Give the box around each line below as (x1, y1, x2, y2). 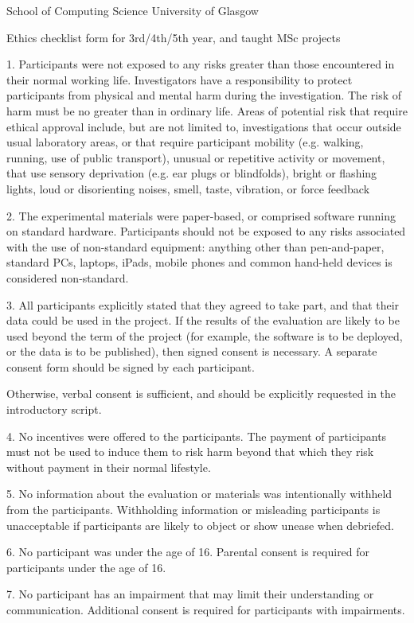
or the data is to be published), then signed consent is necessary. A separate (6, 343, 377, 360)
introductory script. (6, 401, 102, 418)
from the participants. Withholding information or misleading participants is (6, 501, 381, 518)
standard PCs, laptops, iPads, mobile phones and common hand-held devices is (6, 254, 393, 271)
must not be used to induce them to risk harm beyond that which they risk (6, 443, 374, 460)
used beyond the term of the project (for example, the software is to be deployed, (6, 327, 403, 344)
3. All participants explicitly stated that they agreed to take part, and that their (6, 296, 400, 313)
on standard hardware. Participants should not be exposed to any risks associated (6, 223, 406, 239)
